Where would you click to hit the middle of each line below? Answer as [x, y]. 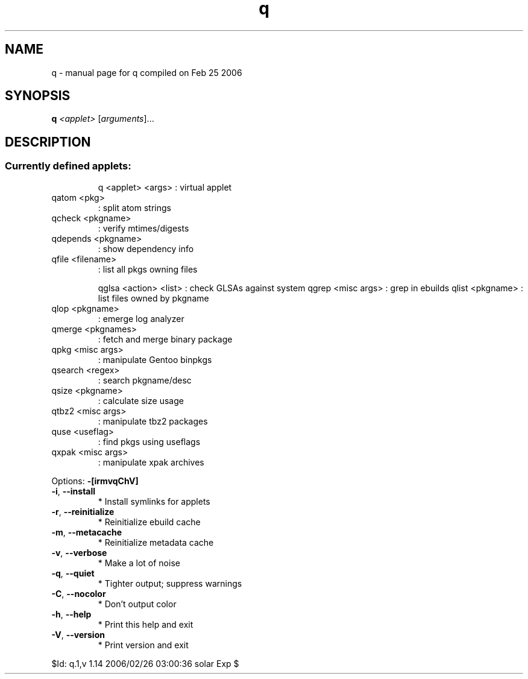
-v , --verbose [79, 552]
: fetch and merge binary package [165, 339]
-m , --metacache [87, 532]
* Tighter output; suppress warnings [170, 583]
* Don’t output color [137, 604]
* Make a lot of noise [139, 563]
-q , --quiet [73, 573]
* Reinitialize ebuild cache [149, 522]
